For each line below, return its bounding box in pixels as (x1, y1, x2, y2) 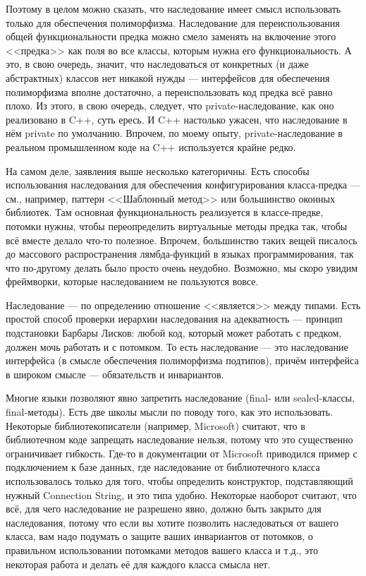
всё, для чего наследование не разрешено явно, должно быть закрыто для (6, 501, 322, 516)
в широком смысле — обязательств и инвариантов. (6, 366, 224, 381)
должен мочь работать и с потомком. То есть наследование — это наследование (6, 339, 348, 354)
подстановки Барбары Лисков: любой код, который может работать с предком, (6, 325, 342, 340)
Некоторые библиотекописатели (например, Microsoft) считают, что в (6, 418, 305, 433)
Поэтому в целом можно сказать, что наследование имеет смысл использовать (6, 1, 341, 16)
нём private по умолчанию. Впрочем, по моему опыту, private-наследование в (6, 126, 343, 140)
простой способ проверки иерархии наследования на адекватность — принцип (6, 311, 343, 326)
